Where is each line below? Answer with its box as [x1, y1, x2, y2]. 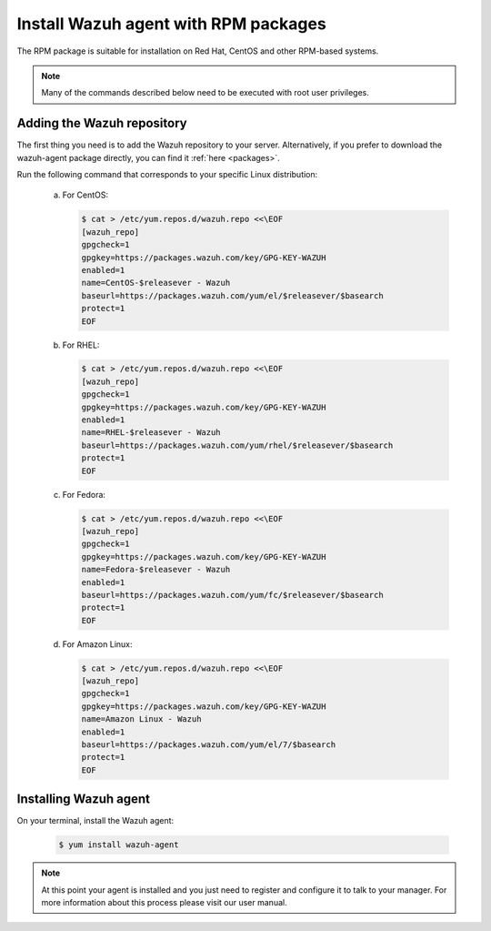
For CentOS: [62, 189, 109, 200]
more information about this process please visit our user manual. [41, 897, 287, 908]
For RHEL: [62, 339, 100, 350]
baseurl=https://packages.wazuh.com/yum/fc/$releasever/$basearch [81, 590, 384, 600]
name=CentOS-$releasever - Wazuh [81, 278, 231, 288]
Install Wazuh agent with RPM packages [16, 14, 326, 34]
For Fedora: [62, 489, 106, 500]
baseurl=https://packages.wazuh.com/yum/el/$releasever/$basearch [81, 290, 384, 300]
